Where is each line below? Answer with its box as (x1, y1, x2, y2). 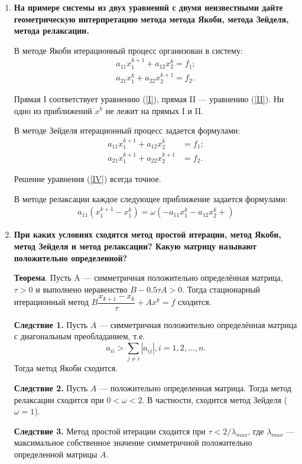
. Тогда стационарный (182, 283, 261, 295)
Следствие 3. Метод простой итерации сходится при (14, 424, 206, 437)
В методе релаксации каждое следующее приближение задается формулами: (14, 192, 288, 205)
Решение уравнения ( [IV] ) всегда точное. (14, 173, 161, 185)
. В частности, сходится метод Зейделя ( (142, 393, 288, 405)
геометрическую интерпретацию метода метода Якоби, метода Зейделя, (14, 12, 289, 25)
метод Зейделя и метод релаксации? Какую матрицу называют (14, 240, 256, 252)
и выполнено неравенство (35, 283, 128, 295)
